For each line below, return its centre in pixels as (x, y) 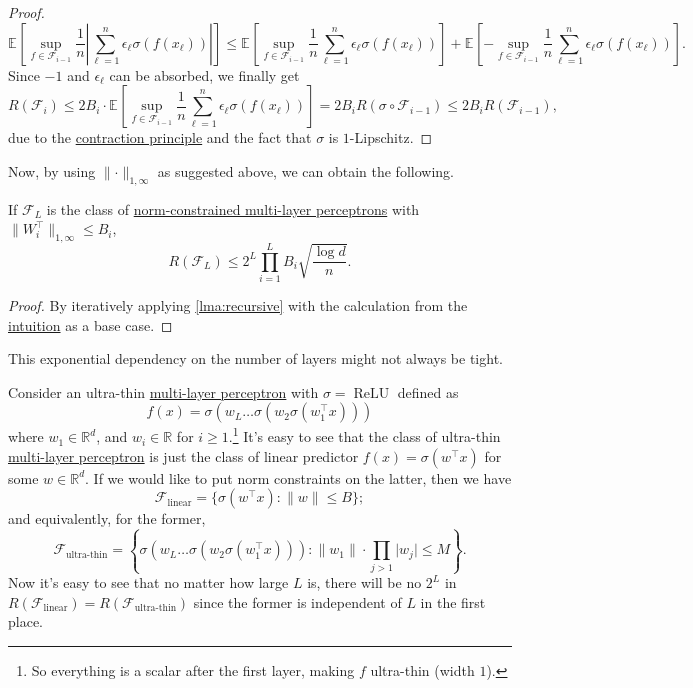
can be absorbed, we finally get (204, 74)
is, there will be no (364, 582)
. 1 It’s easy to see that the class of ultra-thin (364, 435)
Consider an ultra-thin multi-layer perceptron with (163, 391)
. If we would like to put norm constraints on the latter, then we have (298, 477)
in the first (453, 601)
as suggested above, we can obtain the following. (305, 170)
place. (25, 621)
